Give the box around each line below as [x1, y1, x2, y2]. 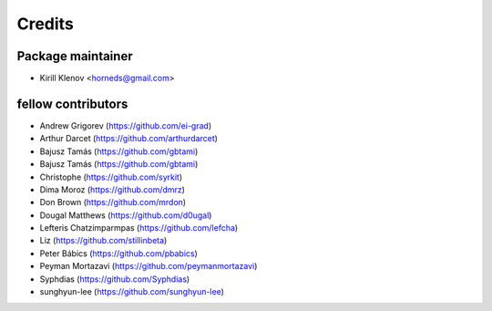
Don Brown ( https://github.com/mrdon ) [39, 197, 187, 208]
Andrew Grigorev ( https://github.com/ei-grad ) [39, 119, 212, 131]
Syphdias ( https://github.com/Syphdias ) [39, 274, 190, 285]
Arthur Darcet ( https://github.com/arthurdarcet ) [39, 133, 219, 144]
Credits [16, 14, 75, 34]
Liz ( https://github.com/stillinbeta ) [39, 235, 168, 246]
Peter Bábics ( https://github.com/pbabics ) [39, 247, 198, 259]
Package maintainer [16, 48, 133, 64]
